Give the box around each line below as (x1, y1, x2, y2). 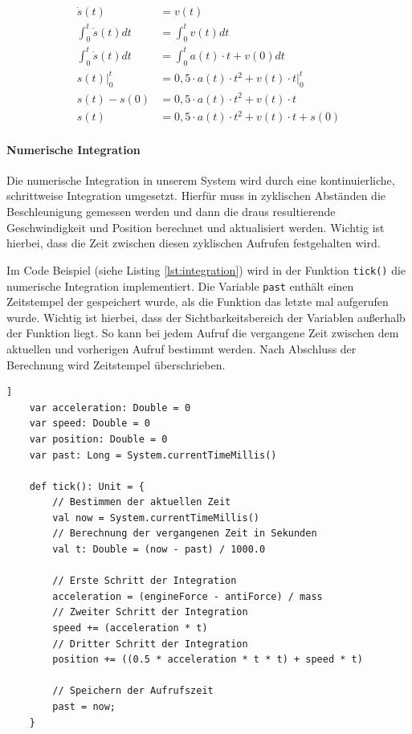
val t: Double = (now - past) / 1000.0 (52, 544, 266, 556)
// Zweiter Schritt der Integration (52, 606, 248, 618)
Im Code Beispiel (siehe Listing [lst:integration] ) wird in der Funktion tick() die (6, 261, 406, 278)
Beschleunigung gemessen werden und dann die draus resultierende (6, 203, 336, 220)
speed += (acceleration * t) (52, 622, 208, 634)
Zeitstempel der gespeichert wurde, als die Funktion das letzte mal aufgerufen (6, 293, 389, 310)
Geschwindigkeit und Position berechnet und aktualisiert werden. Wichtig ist (6, 218, 385, 235)
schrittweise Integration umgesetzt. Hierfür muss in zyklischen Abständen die (6, 187, 385, 204)
